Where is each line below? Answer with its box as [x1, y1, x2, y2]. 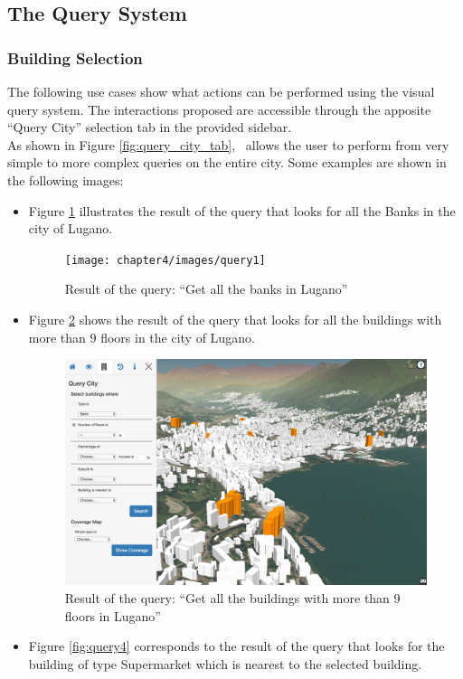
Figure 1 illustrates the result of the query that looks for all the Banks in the [28, 201, 456, 220]
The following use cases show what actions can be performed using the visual [7, 82, 435, 100]
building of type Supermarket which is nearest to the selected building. [28, 654, 422, 673]
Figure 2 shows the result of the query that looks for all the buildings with [28, 310, 442, 328]
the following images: [7, 170, 124, 189]
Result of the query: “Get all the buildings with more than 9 [64, 588, 401, 607]
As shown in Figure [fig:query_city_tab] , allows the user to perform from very [7, 135, 449, 154]
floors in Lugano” [64, 606, 161, 625]
